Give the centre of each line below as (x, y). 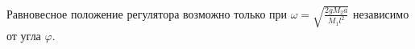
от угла (24, 35)
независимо (381, 13)
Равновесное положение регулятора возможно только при (147, 13)
